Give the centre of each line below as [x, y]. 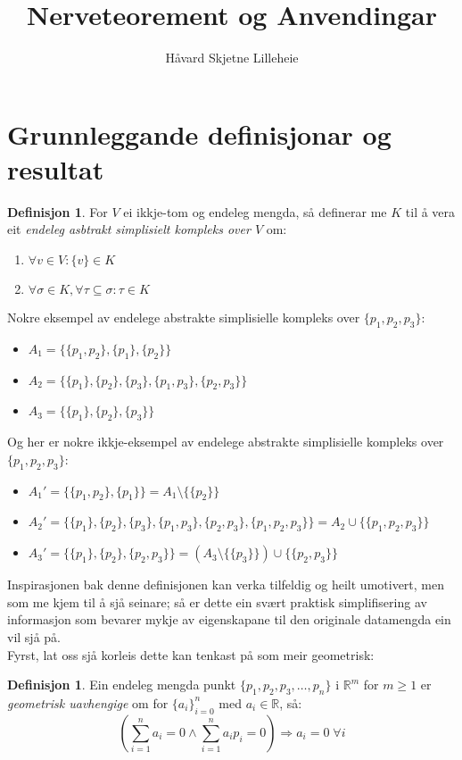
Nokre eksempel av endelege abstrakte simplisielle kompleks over [184, 317]
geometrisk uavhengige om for [88, 702]
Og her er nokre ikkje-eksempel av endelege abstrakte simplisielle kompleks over [226, 442]
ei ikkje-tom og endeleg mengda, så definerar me [255, 211]
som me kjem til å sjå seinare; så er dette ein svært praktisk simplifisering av [217, 601]
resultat [56, 168]
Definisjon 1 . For [58, 211]
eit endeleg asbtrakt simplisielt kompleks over [129, 229]
